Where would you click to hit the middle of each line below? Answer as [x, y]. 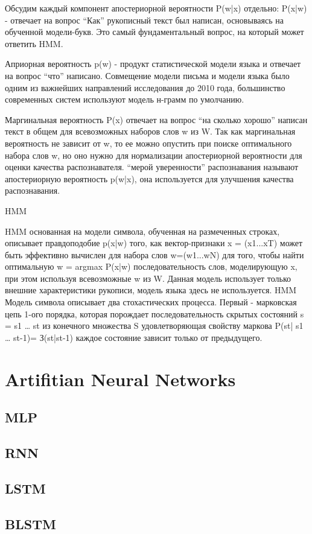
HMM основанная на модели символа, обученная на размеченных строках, [142, 231]
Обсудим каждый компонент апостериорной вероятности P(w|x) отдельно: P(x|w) [156, 8]
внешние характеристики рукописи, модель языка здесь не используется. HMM [151, 290]
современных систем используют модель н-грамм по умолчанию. [125, 99]
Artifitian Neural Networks [120, 379]
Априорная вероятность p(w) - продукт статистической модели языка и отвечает [153, 64]
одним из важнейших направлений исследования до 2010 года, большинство [145, 87]
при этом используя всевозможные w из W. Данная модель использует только [148, 278]
